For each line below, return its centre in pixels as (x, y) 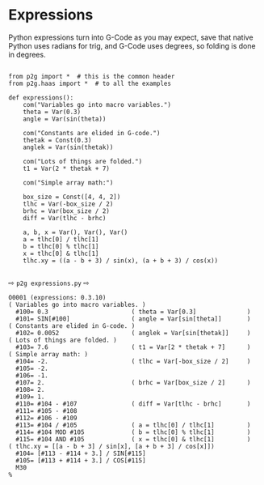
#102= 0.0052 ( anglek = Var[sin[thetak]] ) (133, 333)
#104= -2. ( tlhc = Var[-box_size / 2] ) (133, 361)
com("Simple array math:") (68, 183)
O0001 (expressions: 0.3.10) (57, 297)
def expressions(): (41, 98)
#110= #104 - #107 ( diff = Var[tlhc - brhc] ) (133, 404)
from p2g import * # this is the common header (92, 76)
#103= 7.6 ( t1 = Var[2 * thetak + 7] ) (133, 347)
